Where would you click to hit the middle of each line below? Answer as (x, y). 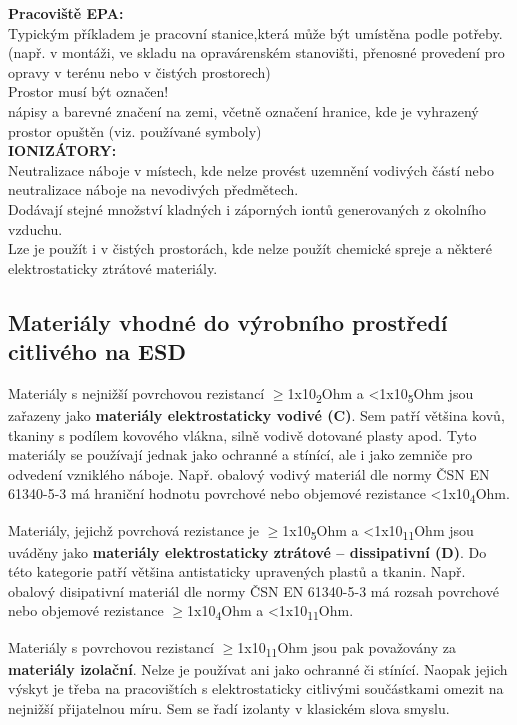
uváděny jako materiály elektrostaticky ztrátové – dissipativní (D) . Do (247, 551)
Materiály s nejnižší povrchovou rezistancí (136, 392)
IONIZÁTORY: (62, 150)
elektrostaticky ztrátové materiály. (113, 267)
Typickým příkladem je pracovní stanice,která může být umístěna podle (228, 32)
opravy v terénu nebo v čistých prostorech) (139, 71)
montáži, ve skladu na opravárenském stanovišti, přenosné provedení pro (283, 52)
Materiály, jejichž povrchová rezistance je (134, 529)
